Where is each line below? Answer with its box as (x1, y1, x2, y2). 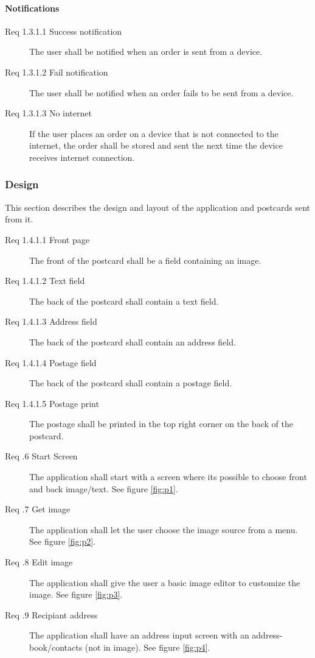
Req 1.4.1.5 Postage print (5, 397, 99, 409)
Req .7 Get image (5, 503, 71, 515)
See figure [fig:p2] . (29, 535, 95, 548)
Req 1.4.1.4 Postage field (5, 356, 97, 369)
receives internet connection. (29, 150, 135, 163)
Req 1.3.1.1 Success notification (5, 24, 122, 37)
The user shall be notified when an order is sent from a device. (29, 45, 263, 58)
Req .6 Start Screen (5, 450, 78, 462)
